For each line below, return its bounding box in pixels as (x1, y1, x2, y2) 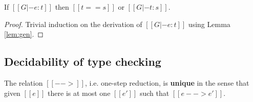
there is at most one (48, 87, 111, 98)
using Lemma (188, 18, 230, 29)
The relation (4, 77, 43, 88)
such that (139, 87, 170, 98)
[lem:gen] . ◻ (4, 29, 44, 39)
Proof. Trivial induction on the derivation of (4, 18, 142, 29)
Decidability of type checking (4, 54, 161, 69)
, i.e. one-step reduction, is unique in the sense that (85, 77, 249, 88)
